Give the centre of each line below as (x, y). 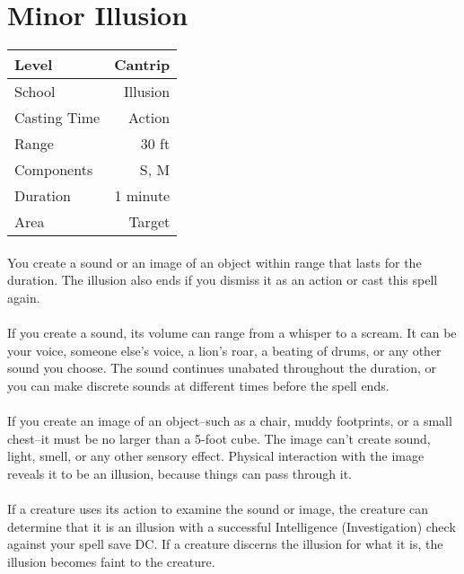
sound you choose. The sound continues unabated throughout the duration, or (222, 368)
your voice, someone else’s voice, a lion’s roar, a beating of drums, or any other (224, 350)
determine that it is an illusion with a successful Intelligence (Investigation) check (232, 526)
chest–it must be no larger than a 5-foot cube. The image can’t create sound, (219, 438)
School (35, 92)
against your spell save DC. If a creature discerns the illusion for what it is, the (225, 544)
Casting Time (57, 118)
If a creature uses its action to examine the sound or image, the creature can (218, 509)
